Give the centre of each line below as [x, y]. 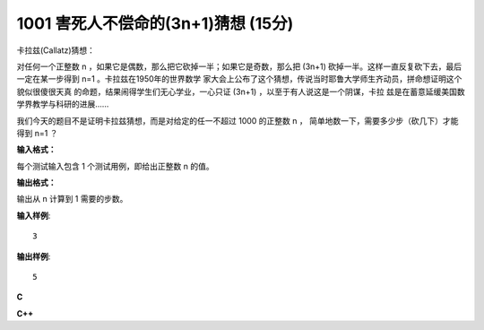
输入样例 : [34, 215]
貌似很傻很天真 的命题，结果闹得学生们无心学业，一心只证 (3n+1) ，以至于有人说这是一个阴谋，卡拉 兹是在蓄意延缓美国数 [241, 91]
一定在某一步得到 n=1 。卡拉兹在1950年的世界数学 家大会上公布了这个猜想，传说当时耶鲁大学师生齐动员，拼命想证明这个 [239, 79]
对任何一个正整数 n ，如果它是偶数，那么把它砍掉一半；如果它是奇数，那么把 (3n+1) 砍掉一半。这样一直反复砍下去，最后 [239, 66]
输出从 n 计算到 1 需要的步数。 [72, 199]
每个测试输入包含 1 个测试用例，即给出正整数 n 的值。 [115, 166]
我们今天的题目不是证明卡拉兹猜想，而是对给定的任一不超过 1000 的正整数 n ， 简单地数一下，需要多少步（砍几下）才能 [238, 120]
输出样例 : [34, 256]
